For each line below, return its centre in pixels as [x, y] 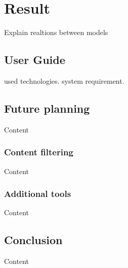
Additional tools [38, 194]
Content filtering [39, 152]
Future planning [47, 108]
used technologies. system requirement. [64, 80]
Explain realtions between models [56, 32]
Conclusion [33, 240]
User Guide [35, 60]
